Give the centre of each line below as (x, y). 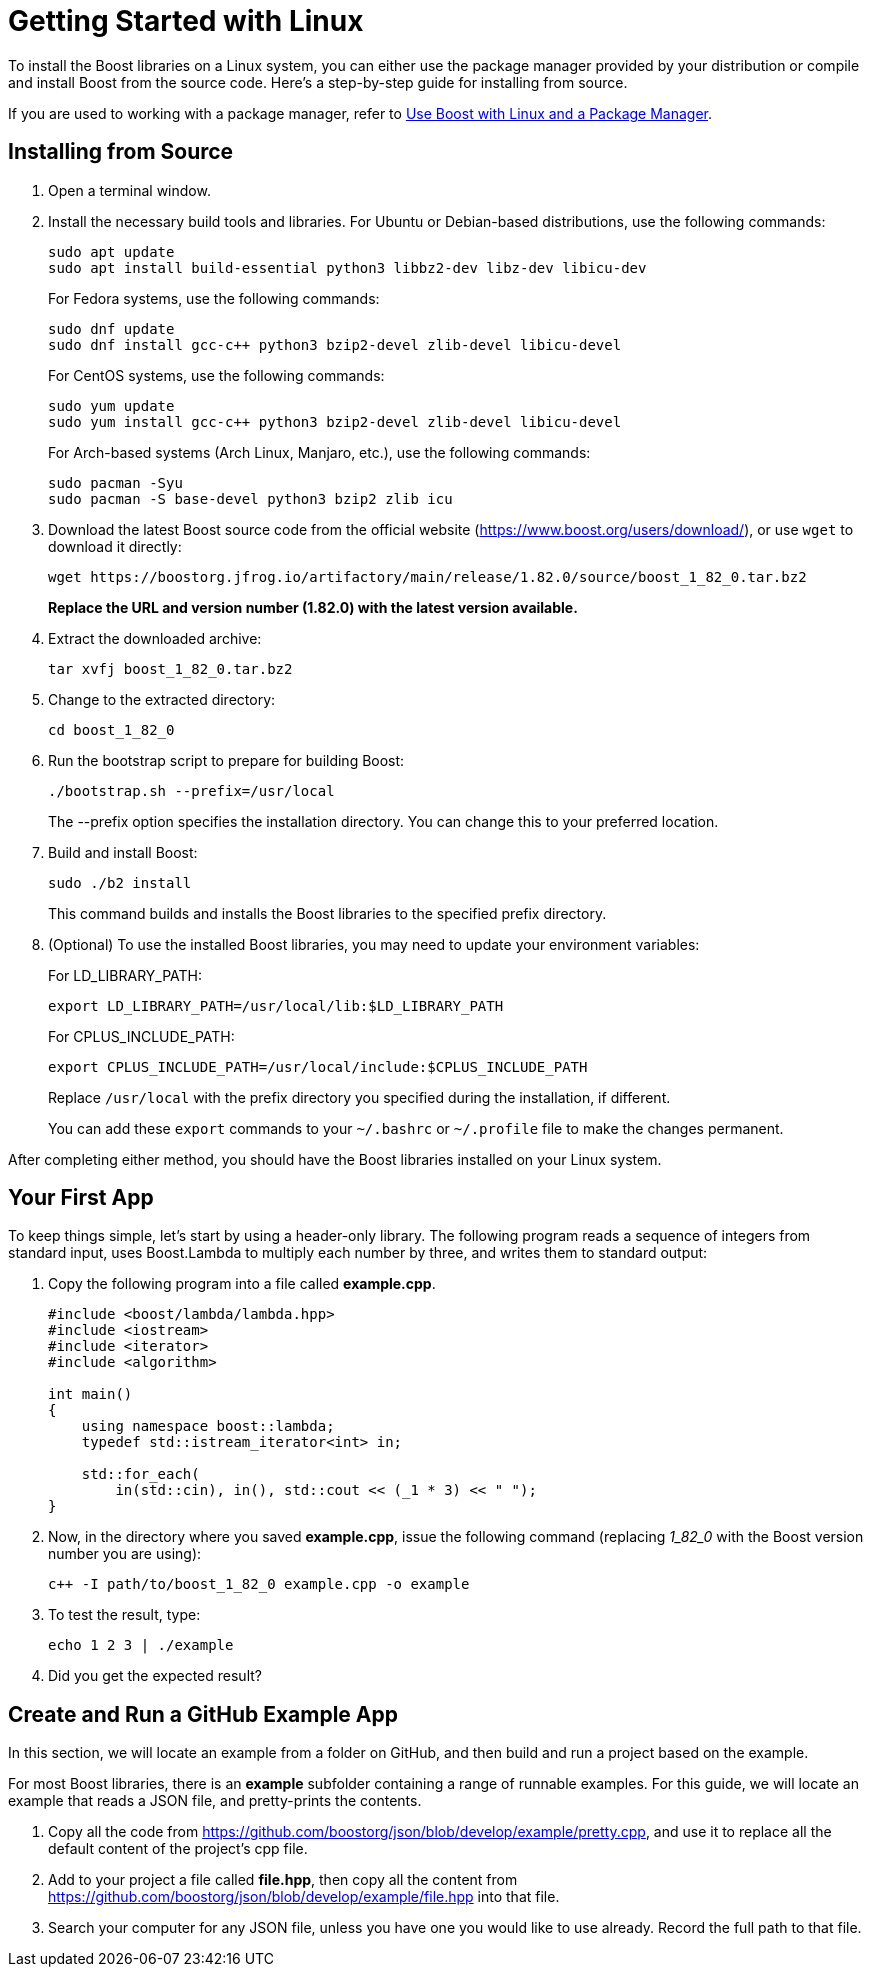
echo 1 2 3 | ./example (141, 1645)
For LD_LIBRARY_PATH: (125, 975)
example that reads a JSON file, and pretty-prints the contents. (215, 1801)
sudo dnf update (111, 328)
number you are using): (125, 1554)
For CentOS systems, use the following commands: (216, 375)
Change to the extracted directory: (162, 699)
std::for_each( (140, 1474)
